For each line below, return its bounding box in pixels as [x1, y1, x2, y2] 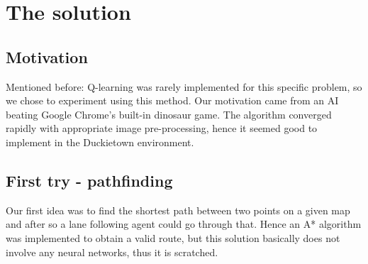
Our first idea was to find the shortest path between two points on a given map [6, 202, 350, 217]
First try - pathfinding [6, 169, 173, 191]
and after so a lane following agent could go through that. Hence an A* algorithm [6, 216, 362, 231]
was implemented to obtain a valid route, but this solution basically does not [6, 230, 340, 245]
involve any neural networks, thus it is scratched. [6, 244, 218, 259]
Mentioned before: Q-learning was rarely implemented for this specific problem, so [6, 79, 362, 94]
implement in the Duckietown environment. [6, 134, 194, 149]
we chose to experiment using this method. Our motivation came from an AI [6, 93, 339, 108]
